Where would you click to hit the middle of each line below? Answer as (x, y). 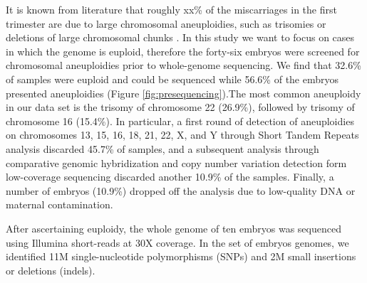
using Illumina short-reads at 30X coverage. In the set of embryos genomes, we (177, 242)
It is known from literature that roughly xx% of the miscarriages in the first (171, 9)
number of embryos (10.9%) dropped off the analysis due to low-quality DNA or (181, 190)
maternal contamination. (60, 204)
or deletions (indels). (51, 270)
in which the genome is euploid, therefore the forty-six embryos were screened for (183, 51)
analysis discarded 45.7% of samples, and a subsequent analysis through (162, 148)
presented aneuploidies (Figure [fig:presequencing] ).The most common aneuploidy (183, 93)
